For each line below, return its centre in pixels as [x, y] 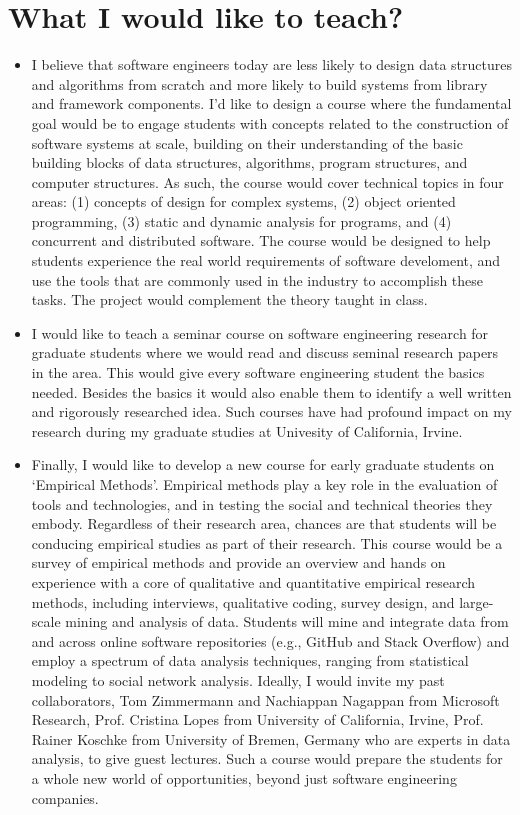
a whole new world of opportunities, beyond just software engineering [244, 777]
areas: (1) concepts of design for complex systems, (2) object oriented [243, 201]
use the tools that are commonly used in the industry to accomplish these [257, 279]
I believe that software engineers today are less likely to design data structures [271, 64]
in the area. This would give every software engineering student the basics [258, 372]
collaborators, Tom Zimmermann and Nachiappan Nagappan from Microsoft [265, 699]
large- [476, 601]
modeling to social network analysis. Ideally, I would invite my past [238, 679]
